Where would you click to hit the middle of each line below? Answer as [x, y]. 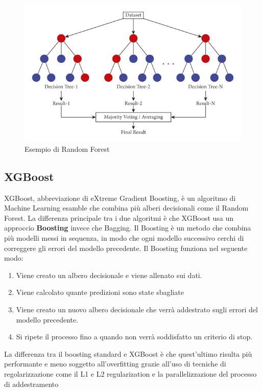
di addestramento [31, 384]
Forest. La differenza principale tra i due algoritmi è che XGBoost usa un [119, 217]
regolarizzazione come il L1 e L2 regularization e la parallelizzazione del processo [130, 373]
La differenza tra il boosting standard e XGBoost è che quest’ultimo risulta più [128, 353]
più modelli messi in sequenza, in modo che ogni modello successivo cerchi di [124, 238]
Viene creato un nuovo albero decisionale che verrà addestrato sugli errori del [137, 309]
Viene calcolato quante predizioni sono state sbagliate [100, 292]
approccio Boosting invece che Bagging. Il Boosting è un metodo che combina [128, 228]
